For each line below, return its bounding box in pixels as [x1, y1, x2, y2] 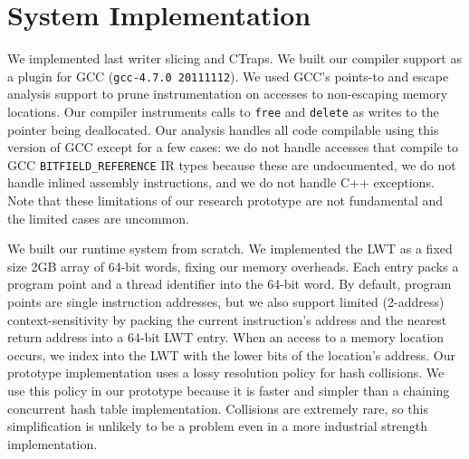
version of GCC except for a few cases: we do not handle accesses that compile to [7, 138, 458, 157]
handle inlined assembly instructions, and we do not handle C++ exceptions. [7, 173, 435, 192]
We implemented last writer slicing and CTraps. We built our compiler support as [7, 49, 462, 68]
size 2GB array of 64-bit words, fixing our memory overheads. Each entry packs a [7, 256, 459, 275]
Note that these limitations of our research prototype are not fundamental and [7, 191, 444, 210]
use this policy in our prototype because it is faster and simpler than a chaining [7, 381, 450, 399]
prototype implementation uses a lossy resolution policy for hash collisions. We [7, 363, 445, 382]
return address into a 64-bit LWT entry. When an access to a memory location [7, 328, 445, 347]
